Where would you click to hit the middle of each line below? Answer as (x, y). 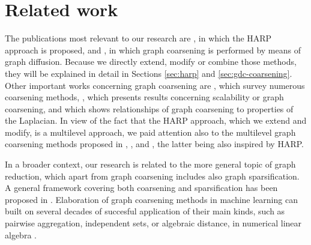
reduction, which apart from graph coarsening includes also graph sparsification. (152, 176)
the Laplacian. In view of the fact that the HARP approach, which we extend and (156, 120)
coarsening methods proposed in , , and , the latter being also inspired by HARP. (154, 144)
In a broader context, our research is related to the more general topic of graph (150, 164)
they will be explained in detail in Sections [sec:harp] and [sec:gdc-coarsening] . (149, 73)
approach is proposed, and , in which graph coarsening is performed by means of (153, 50)
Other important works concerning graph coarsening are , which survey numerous (155, 85)
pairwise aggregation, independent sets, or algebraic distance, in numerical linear (153, 223)
